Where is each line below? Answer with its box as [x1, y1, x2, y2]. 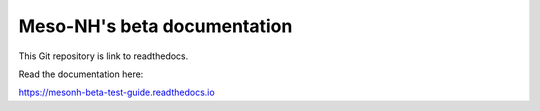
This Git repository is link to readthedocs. [18, 50, 189, 62]
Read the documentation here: [18, 68, 144, 80]
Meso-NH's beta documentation [18, 15, 293, 37]
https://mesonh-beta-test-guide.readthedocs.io [18, 86, 215, 99]
